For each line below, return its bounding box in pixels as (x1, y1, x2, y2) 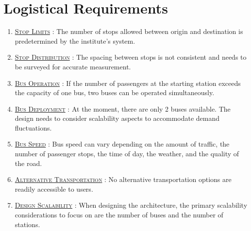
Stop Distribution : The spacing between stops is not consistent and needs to (15, 52, 247, 62)
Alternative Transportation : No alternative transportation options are (15, 174, 232, 184)
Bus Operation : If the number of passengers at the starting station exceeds (15, 78, 241, 88)
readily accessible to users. (15, 183, 93, 194)
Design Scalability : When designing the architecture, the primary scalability (15, 200, 248, 210)
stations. (15, 219, 40, 229)
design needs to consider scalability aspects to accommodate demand (15, 113, 220, 123)
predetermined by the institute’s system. (15, 35, 135, 46)
